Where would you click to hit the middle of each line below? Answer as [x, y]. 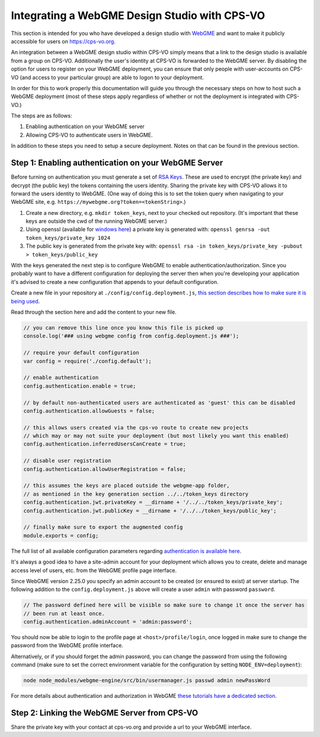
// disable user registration [67, 461]
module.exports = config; [61, 535]
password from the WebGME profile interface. [67, 646]
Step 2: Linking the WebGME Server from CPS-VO [105, 713]
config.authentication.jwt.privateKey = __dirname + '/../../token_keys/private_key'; [153, 502]
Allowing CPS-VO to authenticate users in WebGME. [89, 135]
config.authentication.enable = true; [80, 386]
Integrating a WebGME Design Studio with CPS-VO [138, 15]
